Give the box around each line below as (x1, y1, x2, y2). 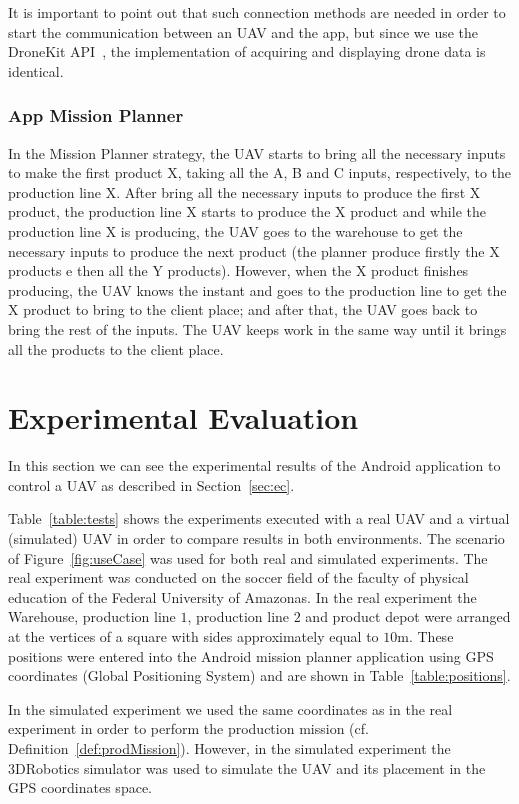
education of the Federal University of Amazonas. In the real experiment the (8, 586, 477, 607)
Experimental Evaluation (8, 397, 359, 438)
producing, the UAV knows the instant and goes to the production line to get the (8, 279, 507, 300)
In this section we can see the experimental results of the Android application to (8, 455, 501, 476)
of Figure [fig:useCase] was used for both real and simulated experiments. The (8, 547, 488, 568)
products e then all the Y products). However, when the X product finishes (8, 260, 469, 281)
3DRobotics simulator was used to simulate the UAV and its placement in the (8, 757, 486, 778)
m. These (397, 626, 454, 646)
